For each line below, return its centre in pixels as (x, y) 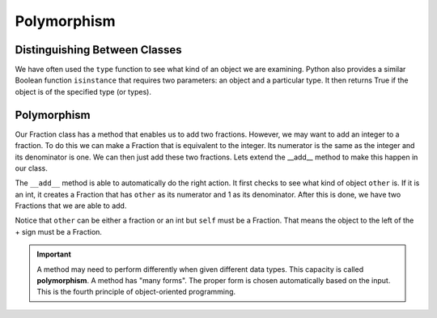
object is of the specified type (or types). (83, 91)
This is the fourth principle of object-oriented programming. (136, 292)
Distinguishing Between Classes (98, 50)
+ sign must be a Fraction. (59, 231)
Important (54, 254)
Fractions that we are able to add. (71, 206)
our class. (31, 168)
